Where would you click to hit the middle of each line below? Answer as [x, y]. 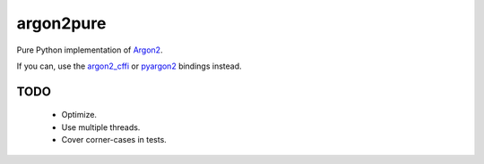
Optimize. [79, 115]
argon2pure [61, 23]
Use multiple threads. [101, 127]
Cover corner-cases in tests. [114, 140]
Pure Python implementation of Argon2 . [90, 50]
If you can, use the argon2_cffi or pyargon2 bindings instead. [129, 66]
